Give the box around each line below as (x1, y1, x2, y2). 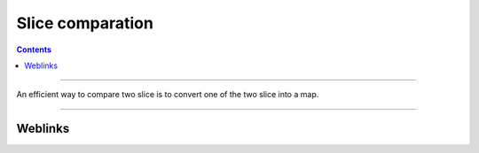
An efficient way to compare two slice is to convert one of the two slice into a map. (16, 89, 319, 100)
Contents (16, 44, 52, 55)
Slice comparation (16, 13, 154, 33)
